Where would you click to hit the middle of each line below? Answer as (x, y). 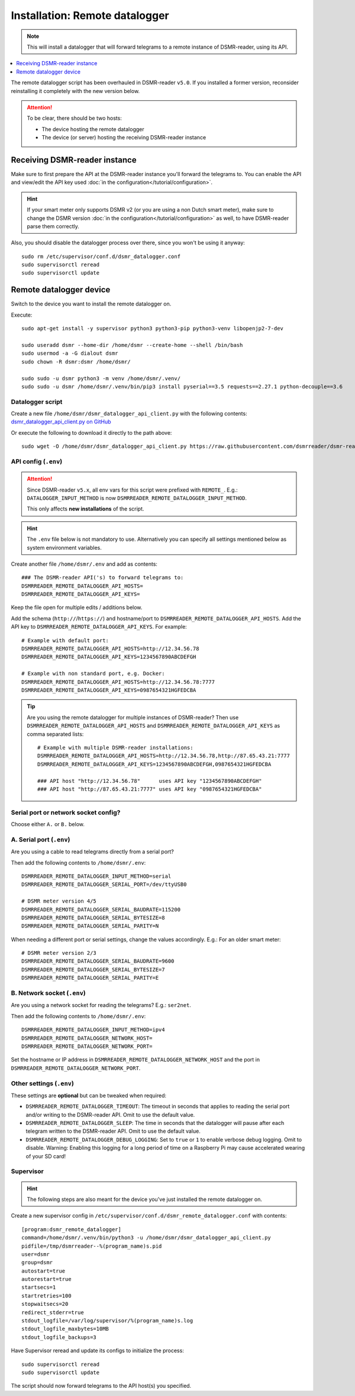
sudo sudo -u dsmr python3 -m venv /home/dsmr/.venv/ (101, 378)
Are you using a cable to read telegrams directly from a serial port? (93, 852)
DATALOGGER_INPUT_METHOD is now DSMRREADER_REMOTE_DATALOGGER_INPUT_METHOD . (137, 498)
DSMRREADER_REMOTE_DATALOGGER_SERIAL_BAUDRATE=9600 (98, 961)
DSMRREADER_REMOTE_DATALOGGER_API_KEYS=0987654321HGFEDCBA (109, 690)
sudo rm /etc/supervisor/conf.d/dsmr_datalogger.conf (101, 256)
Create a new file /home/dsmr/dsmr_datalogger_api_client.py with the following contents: (129, 414)
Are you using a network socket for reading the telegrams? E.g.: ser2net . (101, 1005)
